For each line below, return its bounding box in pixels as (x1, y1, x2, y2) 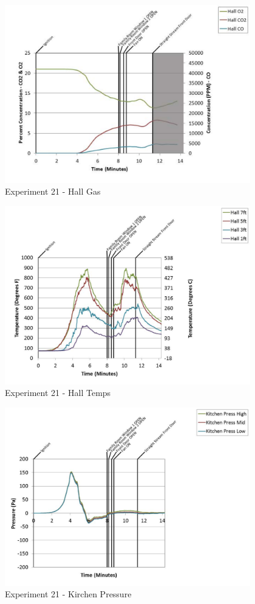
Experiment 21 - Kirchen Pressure (5, 588, 132, 600)
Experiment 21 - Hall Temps (5, 386, 111, 399)
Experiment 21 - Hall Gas (5, 185, 101, 198)
